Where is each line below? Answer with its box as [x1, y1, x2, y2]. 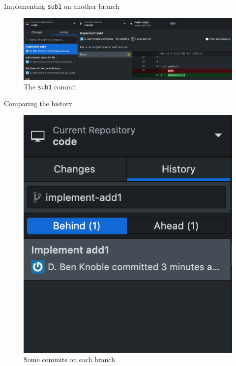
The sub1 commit [24, 82, 77, 92]
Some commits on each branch [24, 354, 115, 365]
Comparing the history [4, 98, 73, 108]
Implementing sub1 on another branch [4, 1, 119, 11]
